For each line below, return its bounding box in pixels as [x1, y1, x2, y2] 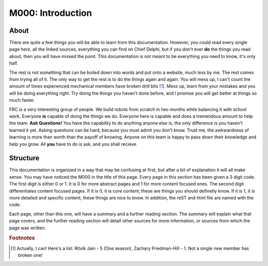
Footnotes [9, 235, 35, 242]
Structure [9, 154, 40, 162]
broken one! [18, 252, 43, 258]
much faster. [9, 97, 35, 103]
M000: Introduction [9, 7, 92, 18]
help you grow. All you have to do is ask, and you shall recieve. [9, 141, 137, 147]
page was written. [9, 225, 46, 231]
